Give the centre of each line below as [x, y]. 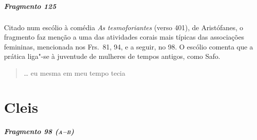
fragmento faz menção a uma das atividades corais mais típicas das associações [124, 37]
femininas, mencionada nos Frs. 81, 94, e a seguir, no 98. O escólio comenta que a [129, 46]
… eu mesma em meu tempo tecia [75, 72]
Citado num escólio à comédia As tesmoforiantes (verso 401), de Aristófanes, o [124, 27]
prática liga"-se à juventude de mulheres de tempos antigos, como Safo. [112, 56]
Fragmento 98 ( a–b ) [39, 131]
